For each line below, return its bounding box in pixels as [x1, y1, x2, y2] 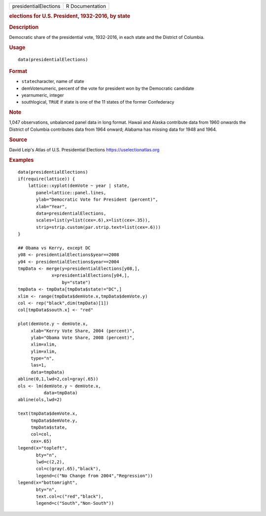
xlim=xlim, [31, 342, 57, 347]
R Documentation [66, 3, 106, 9]
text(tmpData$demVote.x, [18, 411, 78, 416]
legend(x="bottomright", [18, 480, 78, 485]
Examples [9, 156, 34, 163]
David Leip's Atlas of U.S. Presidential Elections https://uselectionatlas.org [9, 147, 160, 152]
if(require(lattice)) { [18, 176, 75, 182]
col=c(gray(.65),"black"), [36, 466, 101, 472]
